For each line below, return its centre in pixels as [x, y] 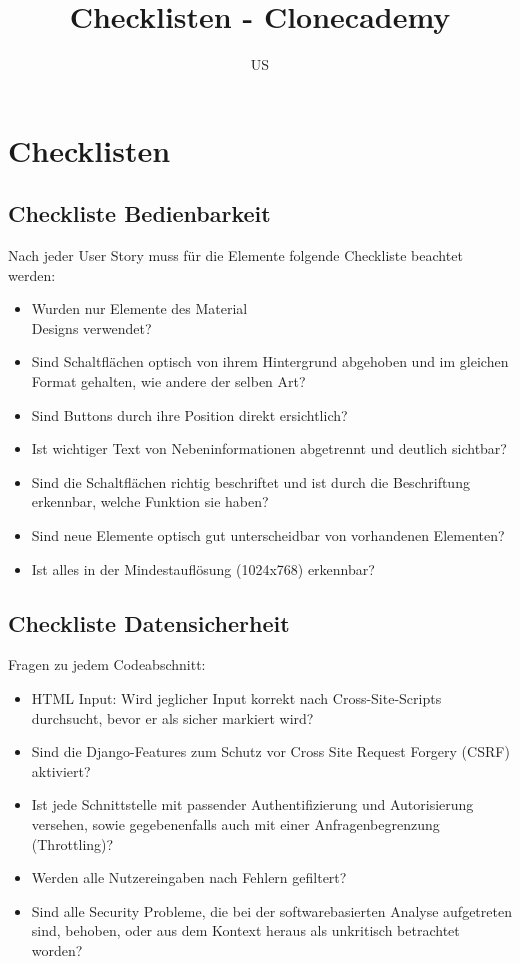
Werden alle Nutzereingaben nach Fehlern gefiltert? [189, 877]
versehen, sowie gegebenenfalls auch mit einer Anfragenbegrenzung [235, 824]
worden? [57, 949]
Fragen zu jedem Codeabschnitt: [107, 664]
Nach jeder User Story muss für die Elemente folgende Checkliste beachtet [235, 255]
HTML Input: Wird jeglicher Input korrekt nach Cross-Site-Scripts [236, 698]
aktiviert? [61, 770]
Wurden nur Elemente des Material [139, 308]
